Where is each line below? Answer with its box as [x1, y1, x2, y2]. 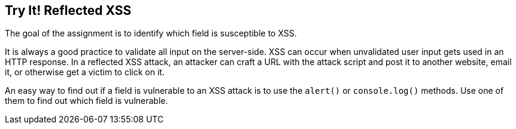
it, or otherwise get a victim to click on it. [5, 67, 165, 78]
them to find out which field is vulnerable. [5, 96, 168, 106]
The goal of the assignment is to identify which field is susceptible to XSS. [5, 28, 297, 39]
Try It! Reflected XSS [5, 3, 132, 18]
